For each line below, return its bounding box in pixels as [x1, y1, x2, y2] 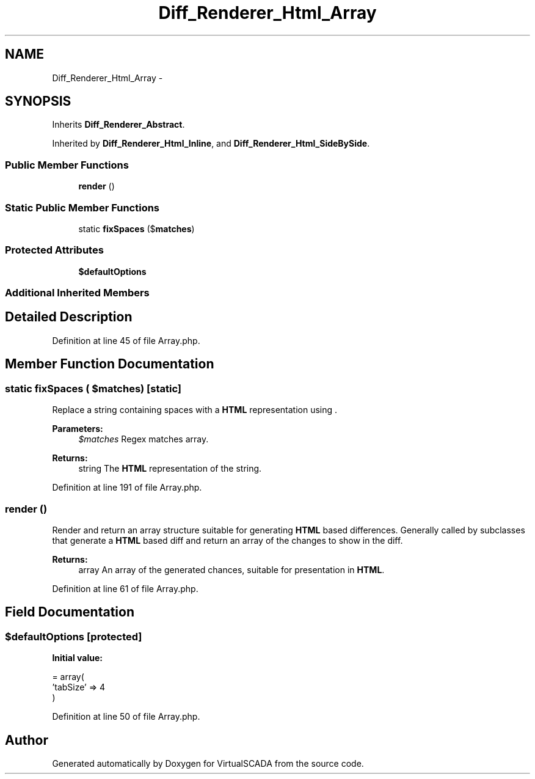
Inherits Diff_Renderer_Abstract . [52, 119, 185, 130]
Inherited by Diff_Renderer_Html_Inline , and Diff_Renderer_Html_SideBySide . [52, 138, 370, 149]
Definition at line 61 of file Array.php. [52, 583, 198, 594]
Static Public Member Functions [5, 201, 160, 214]
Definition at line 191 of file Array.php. [52, 482, 202, 493]
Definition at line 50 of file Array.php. [52, 711, 200, 722]
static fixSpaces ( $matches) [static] [5, 382, 181, 395]
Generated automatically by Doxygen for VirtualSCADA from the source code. [52, 758, 364, 769]
